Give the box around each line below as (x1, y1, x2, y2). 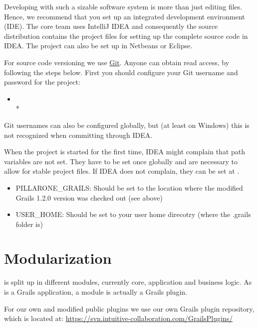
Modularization (4, 248, 112, 268)
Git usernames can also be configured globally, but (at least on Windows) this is (4, 119, 250, 130)
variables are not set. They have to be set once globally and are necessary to (4, 156, 238, 166)
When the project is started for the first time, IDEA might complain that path (4, 146, 246, 157)
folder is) (15, 218, 43, 229)
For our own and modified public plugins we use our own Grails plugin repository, (4, 303, 255, 314)
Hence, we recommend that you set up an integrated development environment (4, 11, 245, 21)
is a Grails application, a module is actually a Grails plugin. (4, 287, 187, 297)
